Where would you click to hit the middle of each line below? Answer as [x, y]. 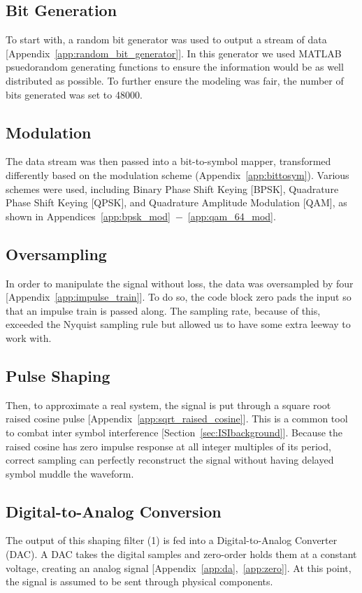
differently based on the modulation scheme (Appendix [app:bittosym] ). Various [178, 174]
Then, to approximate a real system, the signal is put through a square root [168, 405]
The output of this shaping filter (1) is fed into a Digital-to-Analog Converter [172, 540]
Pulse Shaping [58, 375]
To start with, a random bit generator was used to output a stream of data [166, 40]
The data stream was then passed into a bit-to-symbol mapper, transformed [168, 161]
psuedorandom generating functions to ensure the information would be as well [175, 67]
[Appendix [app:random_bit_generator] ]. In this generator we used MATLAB [174, 53]
